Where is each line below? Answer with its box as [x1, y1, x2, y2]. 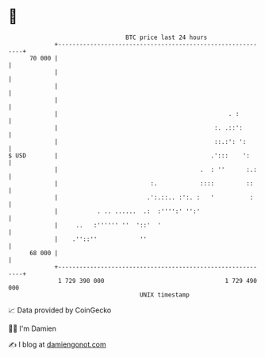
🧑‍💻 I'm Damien [8, 324, 57, 333]
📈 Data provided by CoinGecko [8, 305, 112, 315]
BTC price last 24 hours [125, 33, 208, 41]
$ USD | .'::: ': [8, 151, 250, 160]
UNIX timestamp [139, 290, 190, 299]
